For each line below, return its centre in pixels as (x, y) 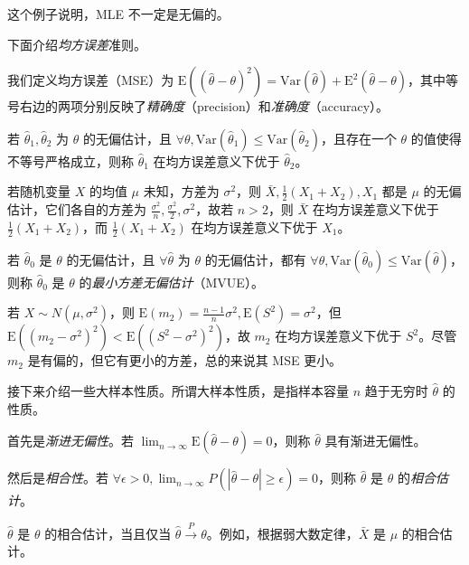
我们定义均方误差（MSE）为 (91, 80)
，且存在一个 (358, 138)
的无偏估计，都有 (255, 259)
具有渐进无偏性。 (375, 441)
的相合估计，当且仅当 (108, 533)
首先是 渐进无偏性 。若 (70, 441)
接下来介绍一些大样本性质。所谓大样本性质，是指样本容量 (178, 391)
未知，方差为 (181, 191)
